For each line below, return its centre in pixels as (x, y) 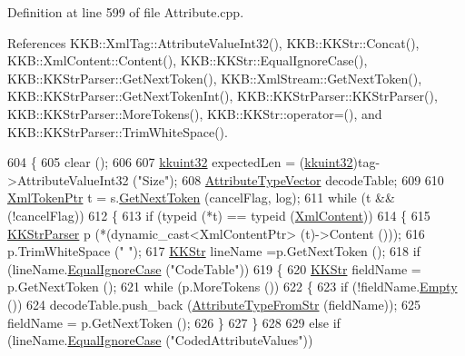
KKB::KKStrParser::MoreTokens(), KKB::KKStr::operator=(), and (195, 113)
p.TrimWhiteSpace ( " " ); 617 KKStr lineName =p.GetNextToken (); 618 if (214, 251)
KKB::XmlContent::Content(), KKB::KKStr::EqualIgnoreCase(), (188, 60)
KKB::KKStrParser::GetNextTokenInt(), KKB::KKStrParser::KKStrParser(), (223, 96)
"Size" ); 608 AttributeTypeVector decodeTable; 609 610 (291, 179)
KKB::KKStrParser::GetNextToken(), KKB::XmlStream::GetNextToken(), (215, 78)
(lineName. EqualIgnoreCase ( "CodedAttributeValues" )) (160, 340)
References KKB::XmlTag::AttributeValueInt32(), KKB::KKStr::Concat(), (213, 42)
